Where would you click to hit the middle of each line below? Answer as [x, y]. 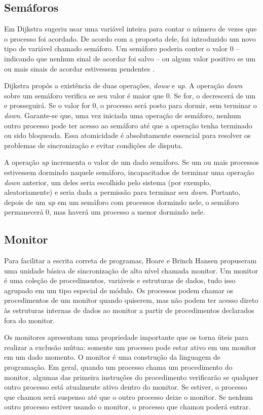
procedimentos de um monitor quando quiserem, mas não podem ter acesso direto [131, 300]
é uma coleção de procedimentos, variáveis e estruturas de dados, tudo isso [120, 280]
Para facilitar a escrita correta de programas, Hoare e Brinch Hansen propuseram [130, 261]
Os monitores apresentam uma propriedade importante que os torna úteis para [126, 337]
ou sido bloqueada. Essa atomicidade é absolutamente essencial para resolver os [127, 135]
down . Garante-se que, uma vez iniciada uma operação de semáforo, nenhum [123, 115]
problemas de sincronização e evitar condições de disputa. [93, 145]
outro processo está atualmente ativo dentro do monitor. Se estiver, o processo [126, 387]
